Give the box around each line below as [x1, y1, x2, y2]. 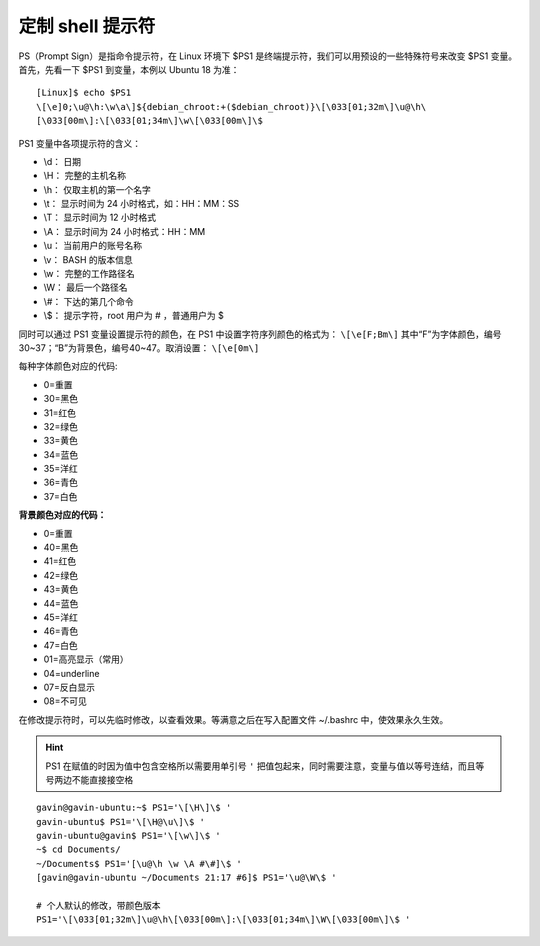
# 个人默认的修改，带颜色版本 [36, 900, 161, 912]
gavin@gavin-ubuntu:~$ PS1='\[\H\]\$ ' [36, 802, 232, 814]
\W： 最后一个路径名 [43, 281, 128, 294]
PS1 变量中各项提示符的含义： [18, 137, 142, 149]
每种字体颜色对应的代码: [18, 360, 119, 372]
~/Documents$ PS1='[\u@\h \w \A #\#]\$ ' [36, 858, 242, 869]
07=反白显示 [43, 681, 95, 693]
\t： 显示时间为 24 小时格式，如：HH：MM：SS [43, 198, 240, 210]
